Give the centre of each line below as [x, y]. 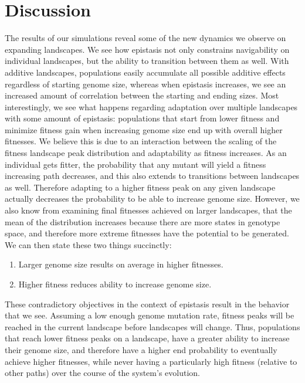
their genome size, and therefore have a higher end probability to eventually [141, 349]
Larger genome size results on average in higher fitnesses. [121, 264]
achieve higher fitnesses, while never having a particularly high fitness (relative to [151, 361]
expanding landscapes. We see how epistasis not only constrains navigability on [147, 49]
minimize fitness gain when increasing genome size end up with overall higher [144, 129]
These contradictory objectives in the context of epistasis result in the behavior [147, 304]
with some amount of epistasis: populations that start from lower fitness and [142, 118]
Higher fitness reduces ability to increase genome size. [115, 284]
